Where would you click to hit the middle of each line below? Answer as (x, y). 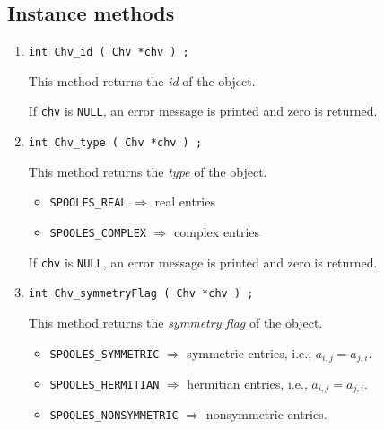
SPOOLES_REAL (88, 203)
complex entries (217, 232)
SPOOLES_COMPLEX (98, 234)
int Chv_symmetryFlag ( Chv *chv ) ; (141, 294)
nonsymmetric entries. (266, 414)
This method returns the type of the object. (148, 171)
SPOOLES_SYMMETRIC (105, 354)
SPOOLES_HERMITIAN (105, 385)
